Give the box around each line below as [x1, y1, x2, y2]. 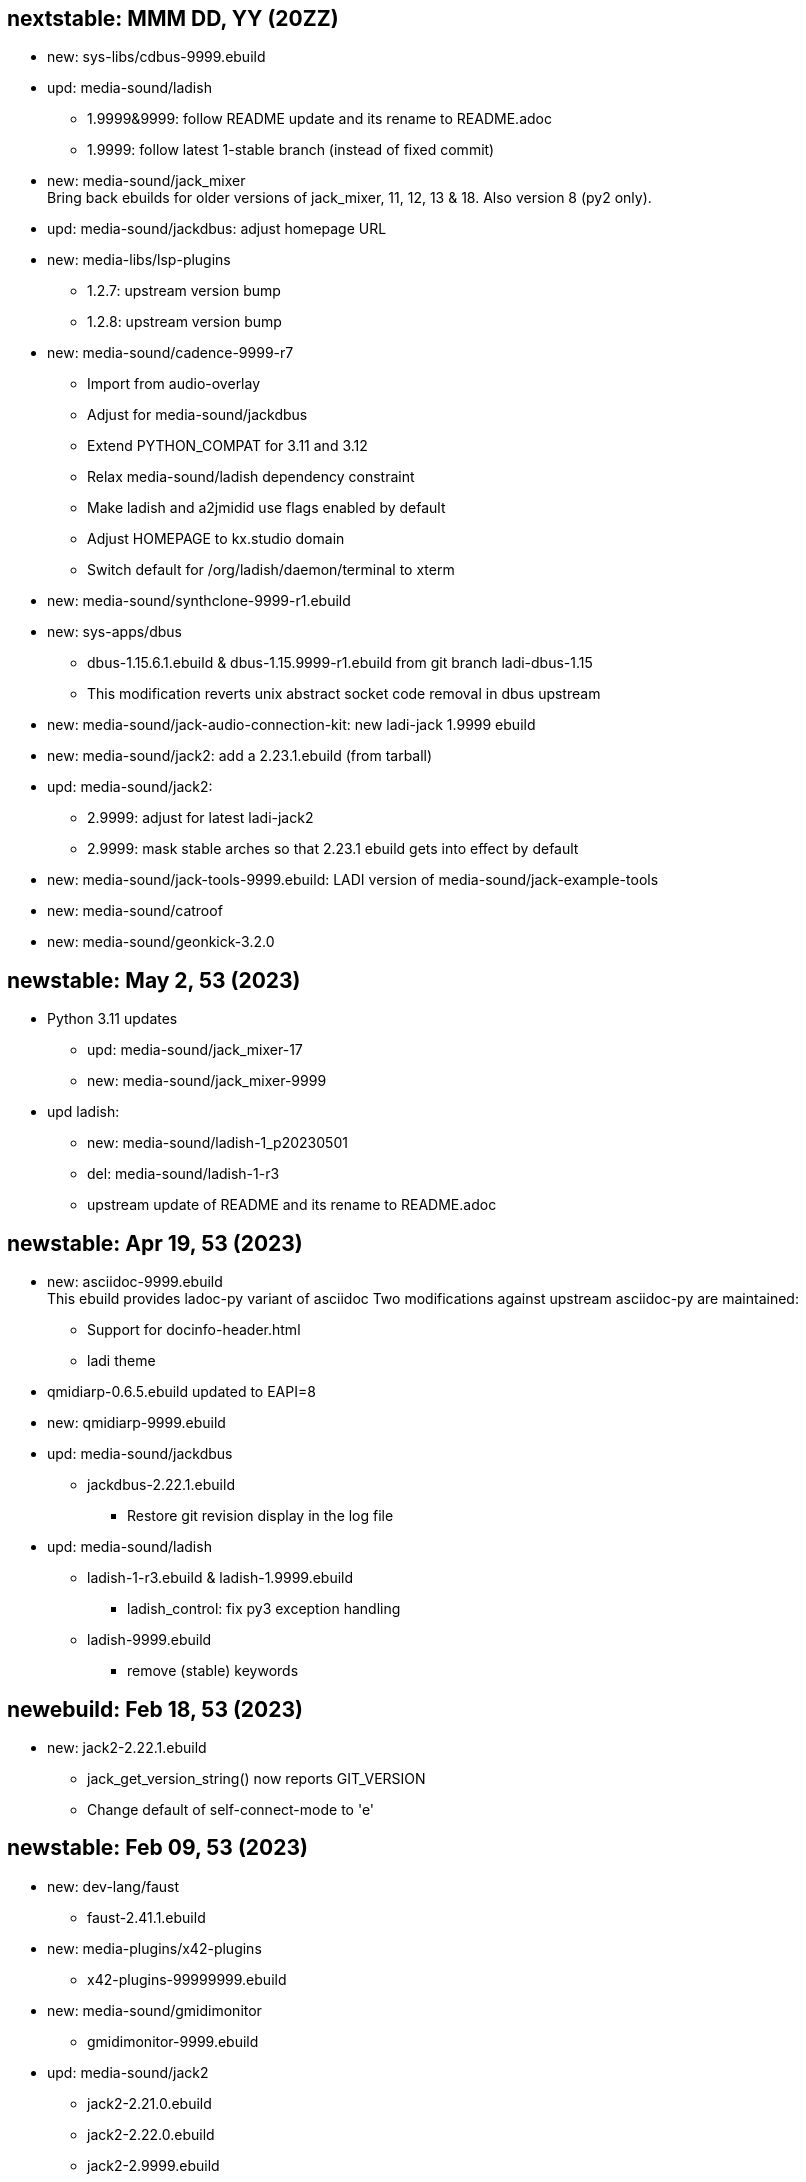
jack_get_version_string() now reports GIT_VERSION [87, 1769, 426, 1787]
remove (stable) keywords [127, 1662, 299, 1680]
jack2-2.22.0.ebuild [87, 2125, 215, 2143]
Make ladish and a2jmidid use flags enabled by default [87, 499, 446, 517]
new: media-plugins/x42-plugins [47, 1939, 262, 1957]
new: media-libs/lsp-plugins [47, 251, 231, 269]
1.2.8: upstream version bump [87, 313, 282, 331]
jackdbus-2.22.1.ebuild [87, 1476, 235, 1494]
